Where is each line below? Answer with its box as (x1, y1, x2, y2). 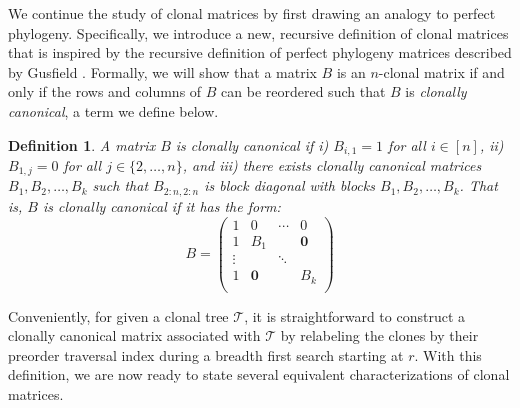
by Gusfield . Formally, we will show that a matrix (8, 61, 317, 82)
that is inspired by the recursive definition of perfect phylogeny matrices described (8, 42, 512, 63)
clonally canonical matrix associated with (8, 325, 261, 346)
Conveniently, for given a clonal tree (8, 305, 229, 326)
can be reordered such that (221, 81, 386, 102)
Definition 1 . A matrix (8, 134, 156, 155)
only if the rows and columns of (8, 81, 202, 102)
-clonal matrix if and (378, 61, 505, 82)
